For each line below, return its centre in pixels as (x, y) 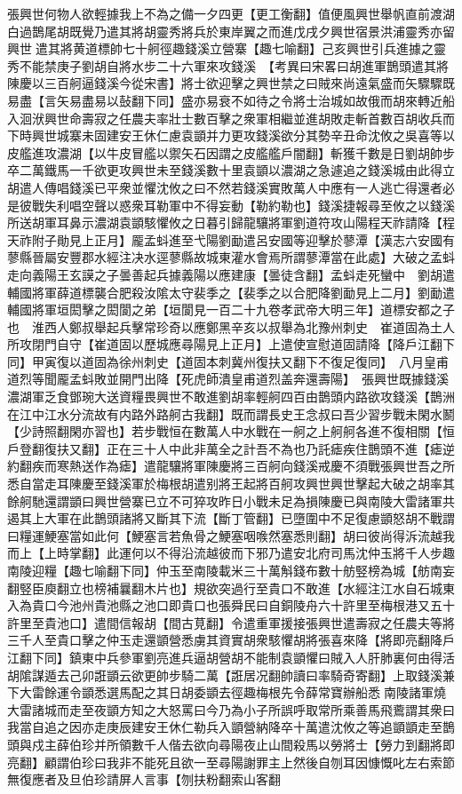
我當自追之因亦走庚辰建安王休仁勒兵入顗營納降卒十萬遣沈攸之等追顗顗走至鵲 (231, 727)
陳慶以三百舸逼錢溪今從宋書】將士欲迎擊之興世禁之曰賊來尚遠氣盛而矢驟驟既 (231, 83)
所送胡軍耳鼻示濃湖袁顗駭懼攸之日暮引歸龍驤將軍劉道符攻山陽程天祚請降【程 (231, 222)
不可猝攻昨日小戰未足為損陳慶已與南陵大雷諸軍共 (311, 500)
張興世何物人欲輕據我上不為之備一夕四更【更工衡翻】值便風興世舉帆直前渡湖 (231, 13)
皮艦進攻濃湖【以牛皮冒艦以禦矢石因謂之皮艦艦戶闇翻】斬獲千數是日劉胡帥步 (231, 152)
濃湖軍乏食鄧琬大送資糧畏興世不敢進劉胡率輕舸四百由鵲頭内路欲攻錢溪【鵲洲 (231, 397)
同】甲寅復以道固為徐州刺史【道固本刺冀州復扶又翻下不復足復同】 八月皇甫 (228, 361)
